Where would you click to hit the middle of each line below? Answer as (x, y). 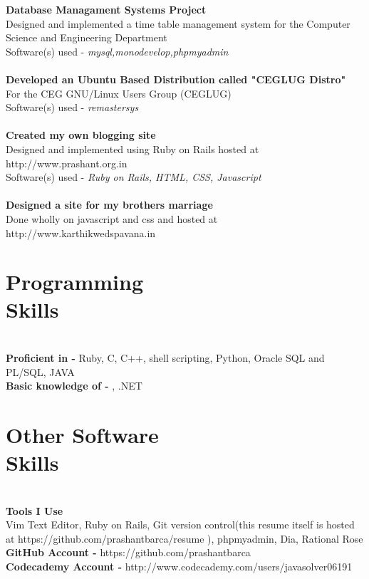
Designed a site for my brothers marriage (109, 205)
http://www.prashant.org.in (67, 163)
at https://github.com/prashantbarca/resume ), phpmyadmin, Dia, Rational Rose (184, 538)
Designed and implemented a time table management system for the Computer (178, 23)
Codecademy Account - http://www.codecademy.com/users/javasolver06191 (179, 567)
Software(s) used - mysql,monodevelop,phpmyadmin (117, 51)
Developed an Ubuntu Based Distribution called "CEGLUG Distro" (176, 79)
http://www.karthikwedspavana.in (81, 233)
